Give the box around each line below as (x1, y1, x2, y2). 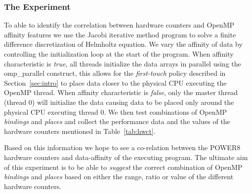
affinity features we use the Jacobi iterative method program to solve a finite (4, 29, 236, 39)
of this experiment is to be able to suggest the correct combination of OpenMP (4, 161, 243, 172)
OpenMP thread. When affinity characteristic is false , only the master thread (4, 87, 238, 97)
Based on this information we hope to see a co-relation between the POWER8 (4, 142, 241, 153)
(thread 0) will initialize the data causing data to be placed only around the (4, 96, 234, 107)
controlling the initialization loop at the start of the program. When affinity (4, 49, 234, 59)
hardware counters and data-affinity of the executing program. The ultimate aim (4, 152, 248, 162)
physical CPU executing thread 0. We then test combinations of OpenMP (4, 106, 227, 117)
